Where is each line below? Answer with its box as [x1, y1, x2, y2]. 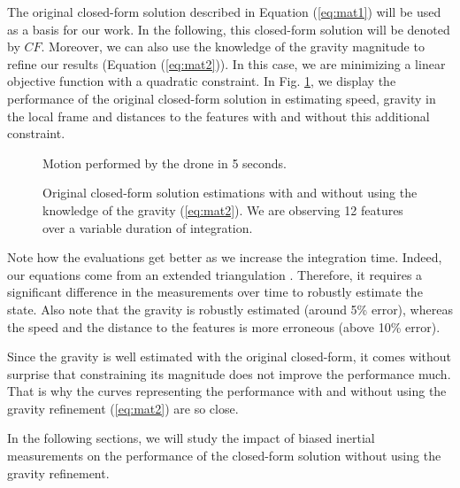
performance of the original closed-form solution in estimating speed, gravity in [7, 89, 436, 107]
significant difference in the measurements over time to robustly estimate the [7, 283, 423, 301]
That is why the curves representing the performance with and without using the [7, 382, 447, 400]
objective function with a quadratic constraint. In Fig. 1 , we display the [7, 72, 396, 90]
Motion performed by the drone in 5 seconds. [42, 153, 287, 172]
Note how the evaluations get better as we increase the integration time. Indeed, [7, 248, 442, 267]
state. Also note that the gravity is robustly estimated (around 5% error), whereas [7, 299, 453, 318]
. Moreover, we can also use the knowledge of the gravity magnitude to [41, 37, 425, 56]
